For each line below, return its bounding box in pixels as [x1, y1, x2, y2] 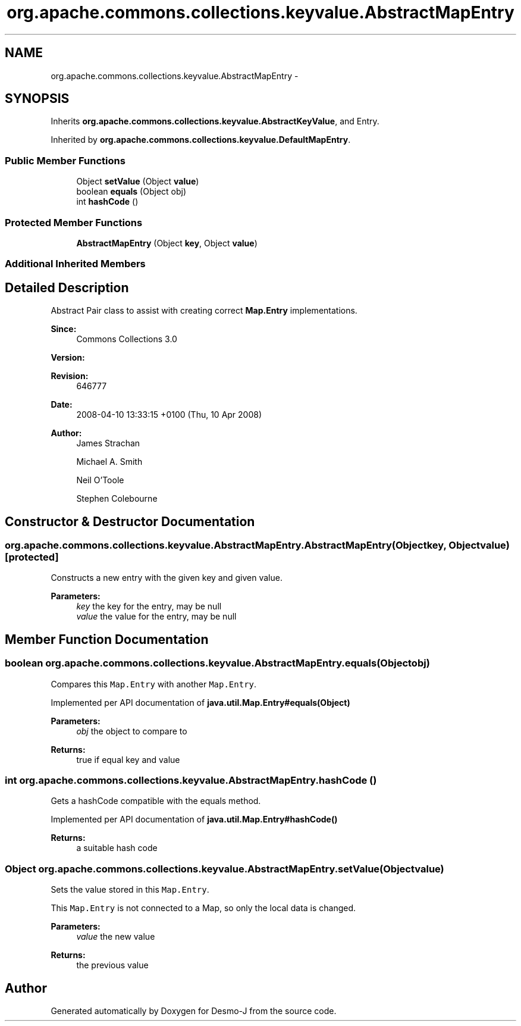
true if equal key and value [76, 754, 180, 765]
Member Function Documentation [5, 631, 209, 647]
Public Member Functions [5, 154, 125, 167]
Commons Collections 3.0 [76, 334, 177, 345]
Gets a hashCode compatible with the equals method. [51, 796, 261, 806]
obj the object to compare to [76, 725, 187, 736]
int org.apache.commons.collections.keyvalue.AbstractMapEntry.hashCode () [5, 774, 377, 786]
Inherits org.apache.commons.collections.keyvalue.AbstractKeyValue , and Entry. [51, 116, 379, 127]
